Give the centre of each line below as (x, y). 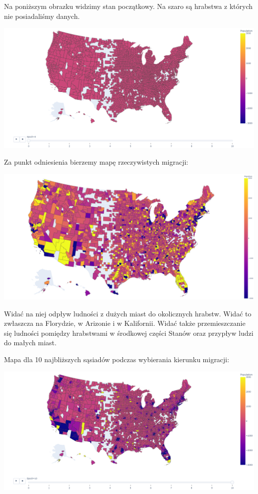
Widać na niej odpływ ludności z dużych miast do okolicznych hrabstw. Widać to (128, 313)
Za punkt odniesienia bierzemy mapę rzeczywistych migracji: (96, 162)
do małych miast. (30, 343)
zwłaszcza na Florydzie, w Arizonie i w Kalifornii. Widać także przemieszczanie (125, 323)
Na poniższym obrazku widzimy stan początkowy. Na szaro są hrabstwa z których (129, 6)
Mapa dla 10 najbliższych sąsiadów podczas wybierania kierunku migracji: (117, 359)
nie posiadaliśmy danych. (42, 16)
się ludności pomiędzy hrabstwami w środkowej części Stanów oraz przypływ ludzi (129, 333)
